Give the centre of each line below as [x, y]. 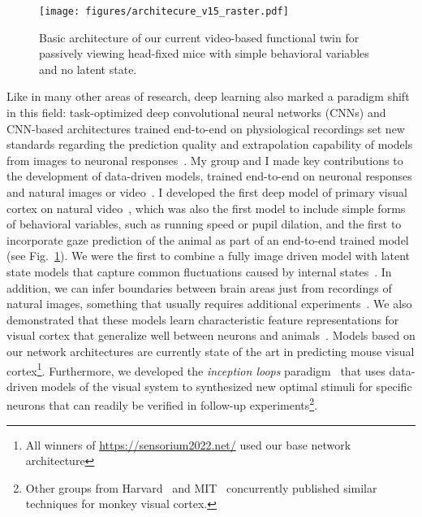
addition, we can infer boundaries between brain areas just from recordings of [199, 287]
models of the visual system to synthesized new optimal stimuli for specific [226, 386]
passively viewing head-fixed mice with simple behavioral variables [204, 53]
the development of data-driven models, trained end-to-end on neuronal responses [209, 176]
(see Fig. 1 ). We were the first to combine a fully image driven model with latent [209, 256]
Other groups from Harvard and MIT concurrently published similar [201, 487]
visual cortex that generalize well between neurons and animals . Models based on [211, 335]
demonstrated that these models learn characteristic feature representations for [203, 319]
